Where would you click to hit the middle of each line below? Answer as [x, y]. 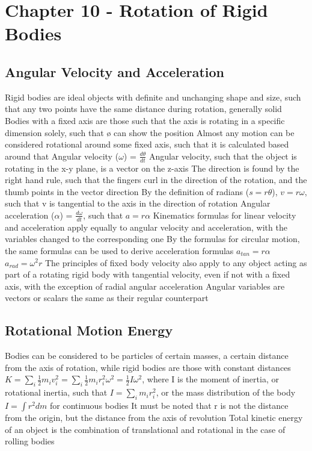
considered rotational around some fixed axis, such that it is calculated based [147, 144]
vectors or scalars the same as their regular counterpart [107, 298]
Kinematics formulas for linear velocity [225, 215]
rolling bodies [30, 441]
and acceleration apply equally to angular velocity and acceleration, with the [146, 227]
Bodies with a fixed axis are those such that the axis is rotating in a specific [145, 120]
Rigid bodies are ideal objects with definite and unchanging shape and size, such [153, 97]
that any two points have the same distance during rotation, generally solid [143, 109]
